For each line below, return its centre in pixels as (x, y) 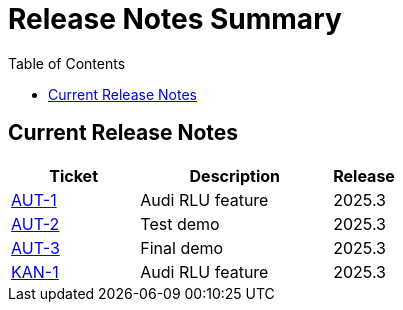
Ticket (74, 175)
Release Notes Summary (175, 19)
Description (234, 175)
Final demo (182, 247)
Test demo (180, 223)
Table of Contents (67, 63)
